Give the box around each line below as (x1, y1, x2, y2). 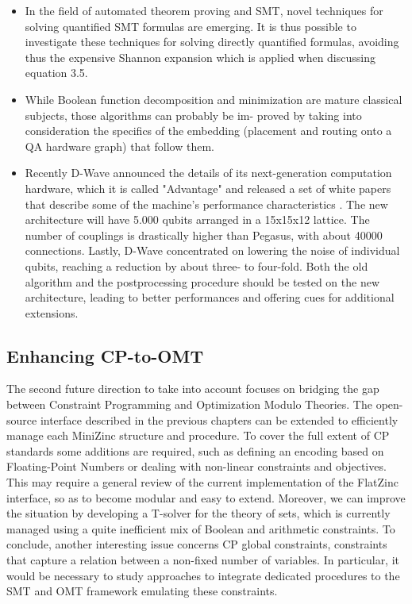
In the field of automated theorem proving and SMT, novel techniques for (25, 2, 383, 18)
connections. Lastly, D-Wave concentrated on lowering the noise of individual (25, 242, 400, 259)
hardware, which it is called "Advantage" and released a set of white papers (25, 179, 391, 196)
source (6, 411, 37, 428)
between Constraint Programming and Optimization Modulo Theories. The (6, 396, 372, 413)
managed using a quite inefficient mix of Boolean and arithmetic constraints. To (6, 520, 395, 537)
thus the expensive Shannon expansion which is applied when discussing (25, 48, 375, 65)
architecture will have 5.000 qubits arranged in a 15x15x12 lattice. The (25, 211, 370, 228)
